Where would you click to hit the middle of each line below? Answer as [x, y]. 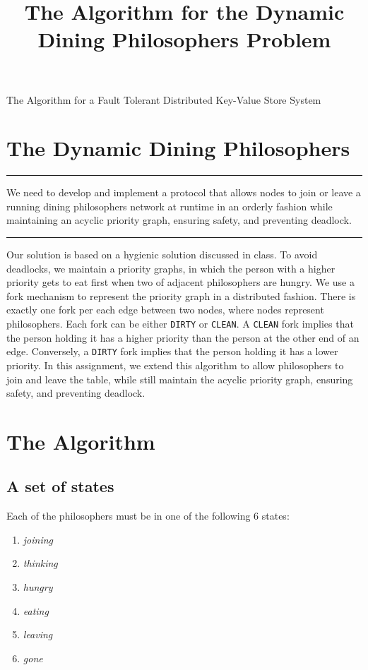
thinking [40, 563]
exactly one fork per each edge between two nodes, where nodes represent [165, 310]
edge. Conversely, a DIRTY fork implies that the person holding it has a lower [172, 351]
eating [36, 610]
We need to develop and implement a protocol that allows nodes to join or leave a [184, 192]
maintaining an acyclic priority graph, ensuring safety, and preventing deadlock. [179, 220]
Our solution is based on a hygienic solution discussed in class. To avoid [162, 255]
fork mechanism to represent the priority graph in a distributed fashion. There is [181, 295]
